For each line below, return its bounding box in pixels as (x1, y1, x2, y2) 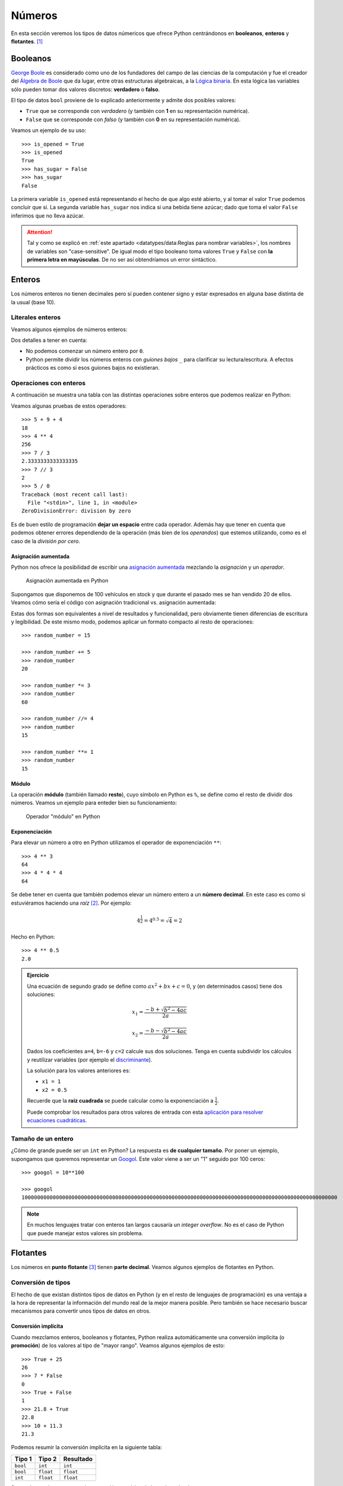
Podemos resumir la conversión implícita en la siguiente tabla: (11, 1444, 163, 1451)
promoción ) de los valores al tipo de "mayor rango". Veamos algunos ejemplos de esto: (11, 1342, 226, 1349)
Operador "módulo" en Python (26, 813, 100, 820)
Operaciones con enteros (11, 379, 86, 388)
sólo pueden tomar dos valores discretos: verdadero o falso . (11, 86, 160, 93)
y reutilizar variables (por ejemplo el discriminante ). (27, 1056, 153, 1063)
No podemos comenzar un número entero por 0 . (26, 348, 145, 355)
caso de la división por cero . (11, 537, 80, 544)
